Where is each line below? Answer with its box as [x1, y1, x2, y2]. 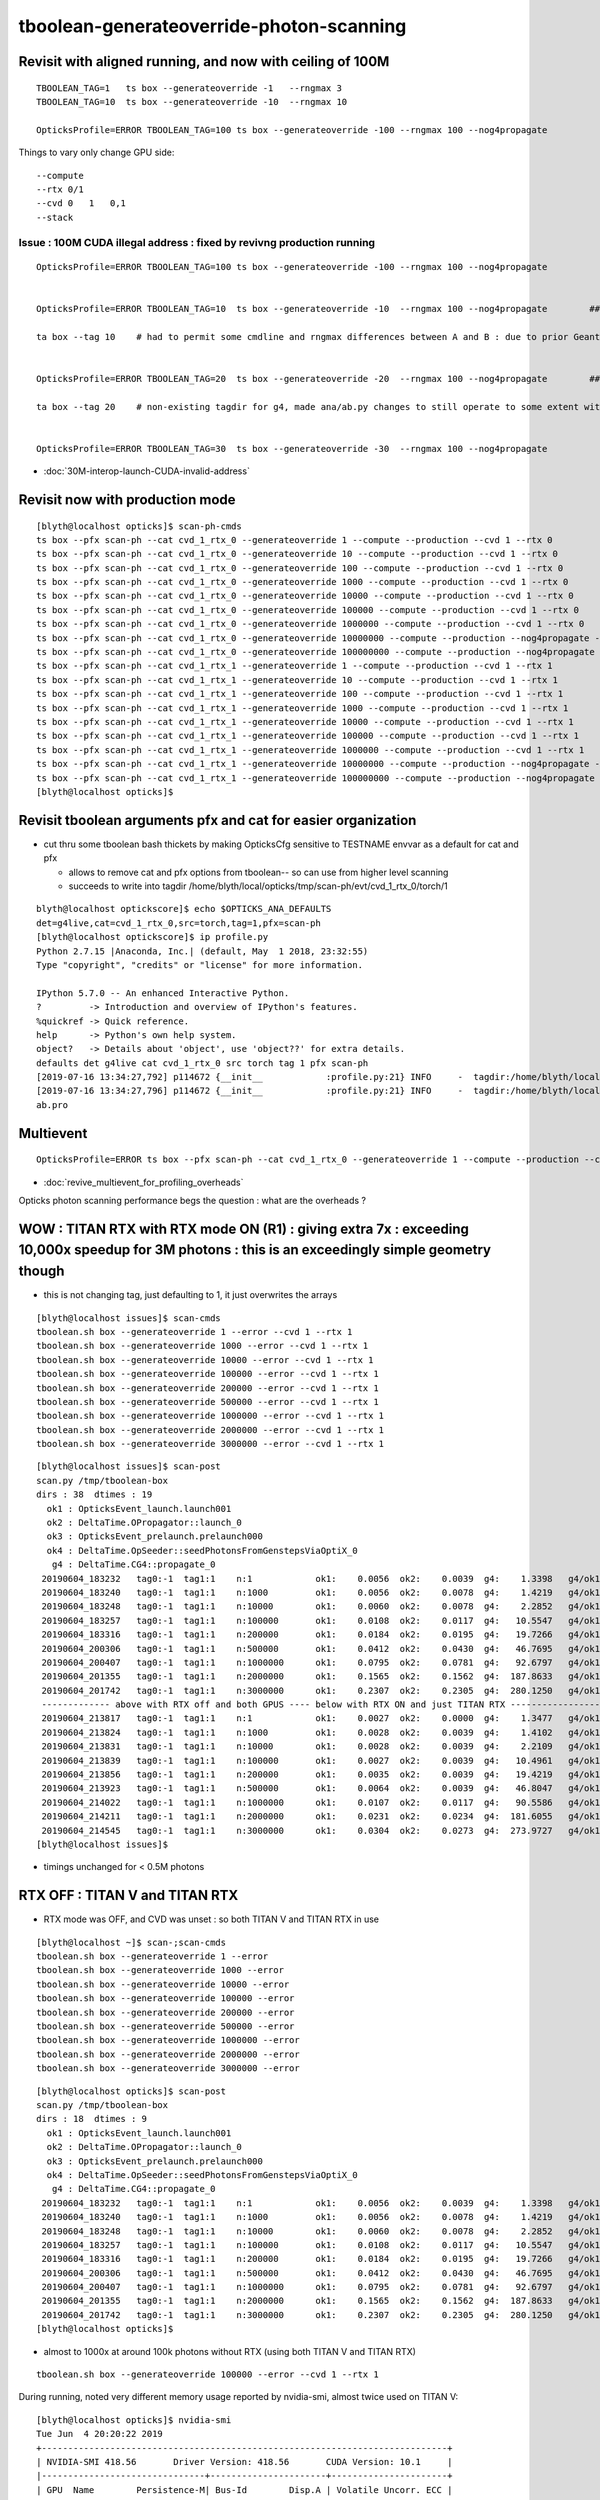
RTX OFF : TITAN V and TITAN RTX [18, 1887, 239, 1904]
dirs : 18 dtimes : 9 [36, 2113, 148, 2125]
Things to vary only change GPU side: [18, 146, 175, 159]
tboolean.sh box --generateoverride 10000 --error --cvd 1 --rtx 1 [36, 1354, 374, 1365]
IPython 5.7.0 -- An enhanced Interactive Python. [36, 987, 290, 999]
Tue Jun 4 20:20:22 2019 [36, 2428, 164, 2440]
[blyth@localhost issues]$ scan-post [36, 1461, 222, 1472]
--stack [36, 211, 74, 223]
